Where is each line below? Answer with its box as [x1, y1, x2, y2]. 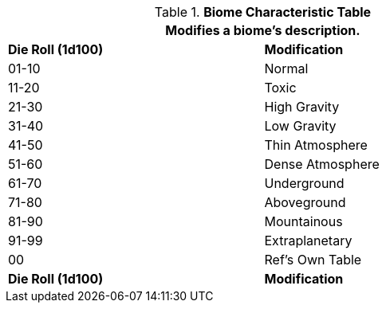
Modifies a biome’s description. [165, 22, 360, 38]
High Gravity [264, 99, 340, 115]
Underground [264, 175, 345, 191]
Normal [264, 61, 309, 76]
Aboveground [264, 194, 346, 210]
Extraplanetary [264, 233, 353, 248]
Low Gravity [264, 118, 337, 134]
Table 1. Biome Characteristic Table [154, 4, 372, 20]
